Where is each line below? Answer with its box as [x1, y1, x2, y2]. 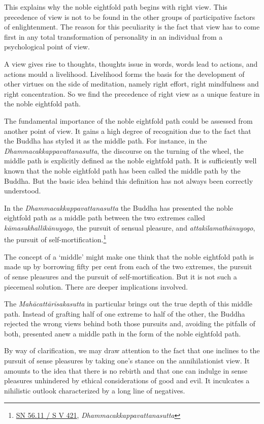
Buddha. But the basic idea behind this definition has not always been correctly [4, 175, 253, 186]
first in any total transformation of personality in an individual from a [4, 31, 223, 42]
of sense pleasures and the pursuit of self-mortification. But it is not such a [4, 271, 237, 281]
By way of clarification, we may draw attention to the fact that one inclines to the [4, 345, 260, 356]
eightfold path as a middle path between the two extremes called [4, 212, 206, 223]
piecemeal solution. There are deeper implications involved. [4, 281, 188, 292]
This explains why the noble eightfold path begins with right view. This [4, 2, 227, 12]
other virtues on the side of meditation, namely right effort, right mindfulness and [4, 78, 259, 89]
